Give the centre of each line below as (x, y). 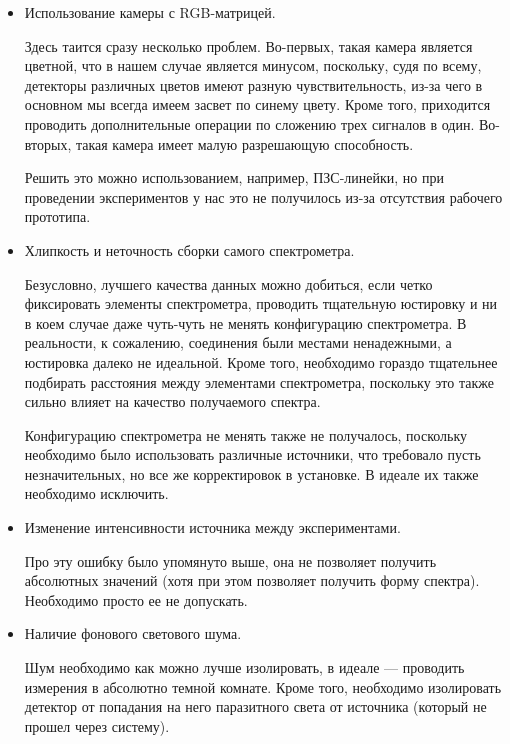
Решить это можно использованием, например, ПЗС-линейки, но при (234, 177)
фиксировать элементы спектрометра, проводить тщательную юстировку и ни (261, 303)
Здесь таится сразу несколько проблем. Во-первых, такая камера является (248, 45)
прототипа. (57, 216)
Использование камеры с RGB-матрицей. (150, 12)
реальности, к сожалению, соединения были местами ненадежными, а (238, 342)
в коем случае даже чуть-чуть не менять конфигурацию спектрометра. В (245, 322)
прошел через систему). (97, 725)
